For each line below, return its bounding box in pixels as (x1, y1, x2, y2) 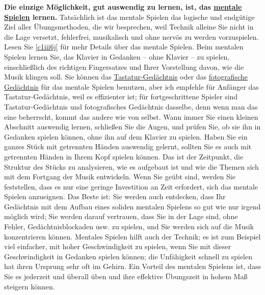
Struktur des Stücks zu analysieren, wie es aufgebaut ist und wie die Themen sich (4, 161, 259, 172)
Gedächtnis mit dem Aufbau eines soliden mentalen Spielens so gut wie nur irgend (4, 201, 261, 211)
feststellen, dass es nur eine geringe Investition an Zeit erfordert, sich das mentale (4, 181, 258, 192)
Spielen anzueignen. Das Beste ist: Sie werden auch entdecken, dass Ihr (4, 191, 226, 202)
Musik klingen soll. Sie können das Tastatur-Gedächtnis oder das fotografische (4, 71, 248, 82)
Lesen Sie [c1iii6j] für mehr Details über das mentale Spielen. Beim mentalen (4, 41, 244, 52)
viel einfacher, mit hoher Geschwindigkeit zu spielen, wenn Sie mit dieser (4, 241, 231, 252)
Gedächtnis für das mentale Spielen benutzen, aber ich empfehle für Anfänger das (4, 81, 259, 92)
